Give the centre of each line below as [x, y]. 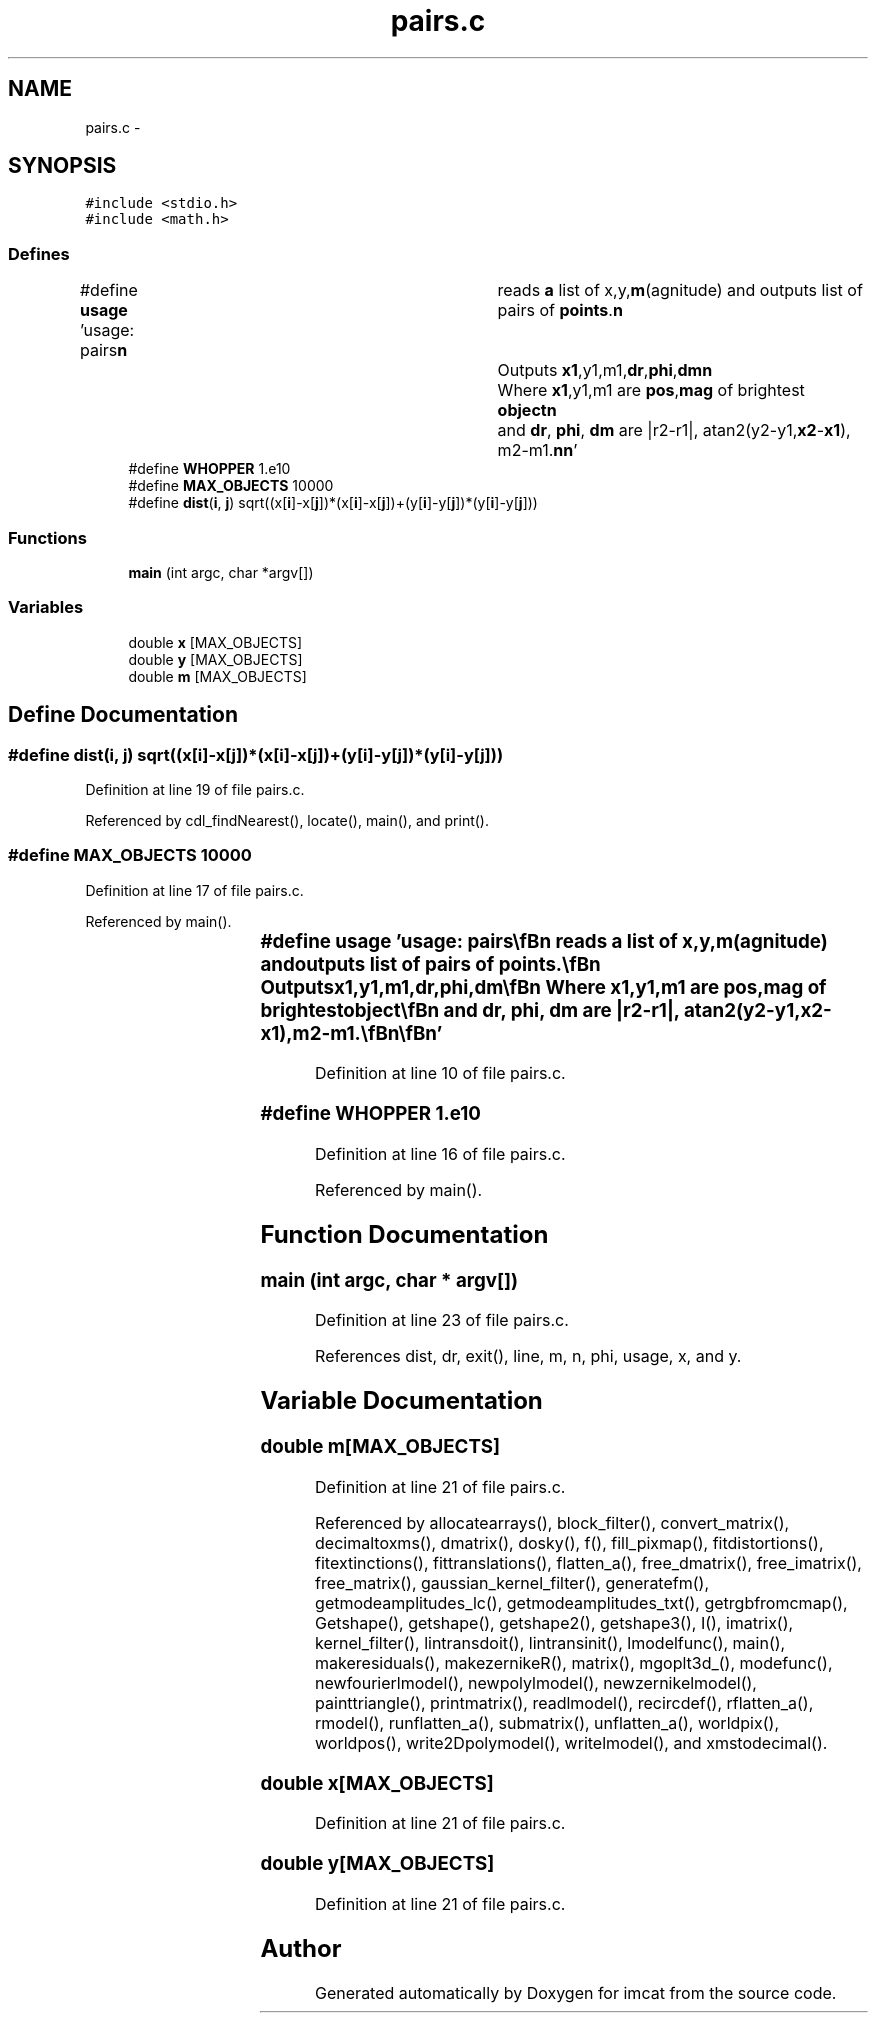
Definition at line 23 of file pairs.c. [442, 1320]
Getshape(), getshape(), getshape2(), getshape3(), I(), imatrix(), [554, 1622]
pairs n [103, 350]
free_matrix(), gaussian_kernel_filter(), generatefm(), [512, 1582]
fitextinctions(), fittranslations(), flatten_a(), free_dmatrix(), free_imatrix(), [588, 1562]
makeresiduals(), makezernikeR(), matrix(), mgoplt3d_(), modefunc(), [574, 1662]
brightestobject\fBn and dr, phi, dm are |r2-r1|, [470, 1010]
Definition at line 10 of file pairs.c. [440, 1073]
